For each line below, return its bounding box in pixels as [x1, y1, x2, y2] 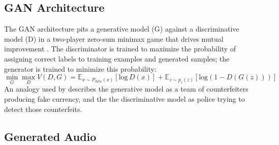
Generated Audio [4, 128, 97, 144]
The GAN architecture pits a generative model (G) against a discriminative [4, 23, 239, 34]
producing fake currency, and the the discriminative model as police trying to [4, 93, 245, 104]
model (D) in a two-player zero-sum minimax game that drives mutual [4, 33, 224, 44]
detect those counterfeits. [4, 103, 82, 114]
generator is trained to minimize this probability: [4, 63, 157, 74]
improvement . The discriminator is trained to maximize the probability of [4, 43, 236, 54]
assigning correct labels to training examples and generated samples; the [4, 53, 230, 64]
